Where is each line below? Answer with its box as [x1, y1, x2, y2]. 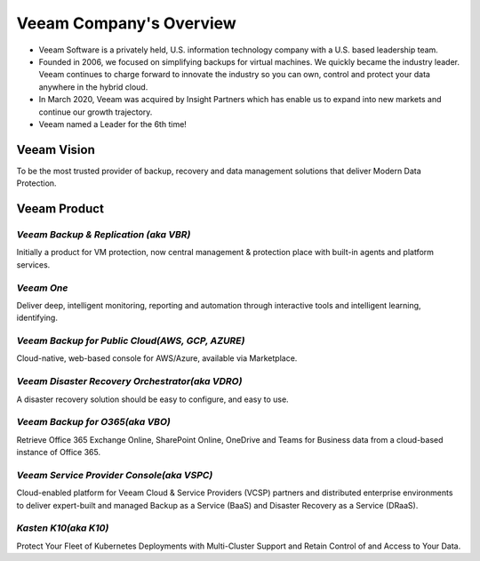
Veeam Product [16, 201, 104, 216]
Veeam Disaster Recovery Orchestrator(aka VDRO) [16, 375, 243, 388]
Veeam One [16, 281, 68, 293]
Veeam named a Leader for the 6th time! [38, 118, 187, 129]
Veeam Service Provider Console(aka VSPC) [16, 469, 213, 481]
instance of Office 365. [16, 447, 101, 458]
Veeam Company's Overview [16, 13, 237, 33]
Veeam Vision [16, 142, 95, 157]
